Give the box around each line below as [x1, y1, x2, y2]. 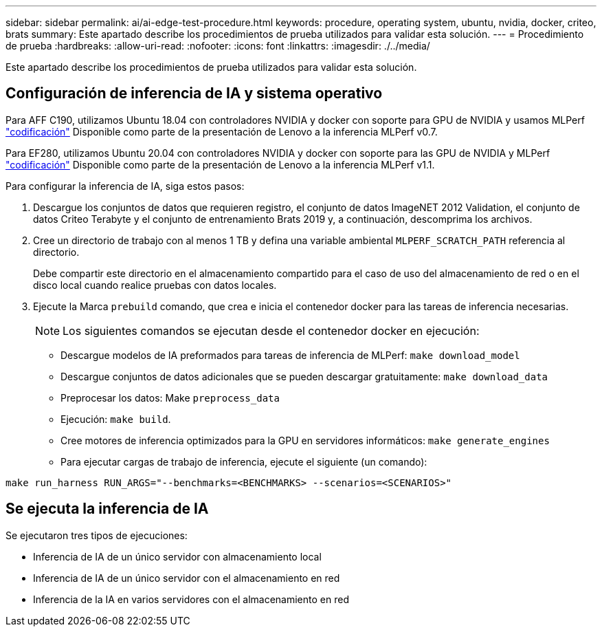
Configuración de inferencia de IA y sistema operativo [5, 85, 383, 102]
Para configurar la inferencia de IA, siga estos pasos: [5, 179, 245, 192]
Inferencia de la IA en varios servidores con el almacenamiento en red [33, 593, 349, 605]
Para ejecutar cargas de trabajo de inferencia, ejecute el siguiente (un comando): [60, 455, 427, 468]
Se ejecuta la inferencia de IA [5, 500, 209, 518]
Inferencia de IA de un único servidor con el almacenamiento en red [33, 571, 340, 584]
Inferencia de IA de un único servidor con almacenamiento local [33, 550, 322, 563]
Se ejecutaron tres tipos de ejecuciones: [5, 529, 188, 541]
